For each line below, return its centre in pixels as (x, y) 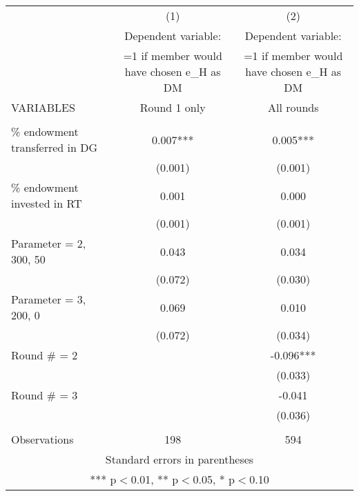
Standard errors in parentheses (179, 459)
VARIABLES (43, 107)
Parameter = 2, (49, 243)
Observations (42, 439)
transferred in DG (55, 147)
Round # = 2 (45, 355)
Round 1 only (173, 107)
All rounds (293, 107)
